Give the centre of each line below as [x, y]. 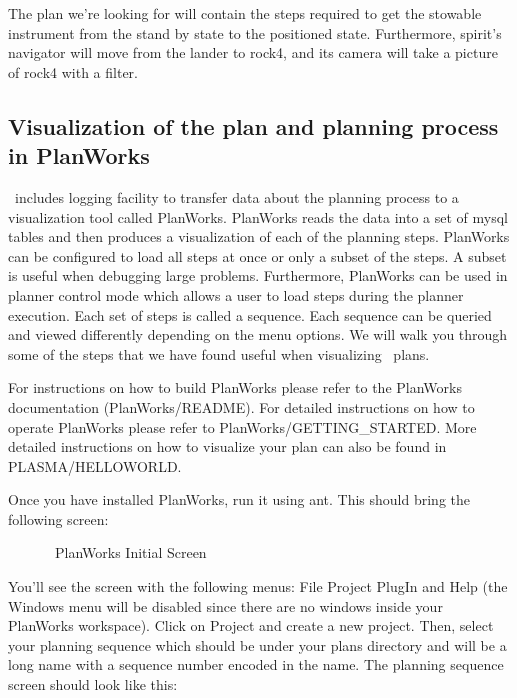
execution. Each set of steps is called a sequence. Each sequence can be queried [250, 314]
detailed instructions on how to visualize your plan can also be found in [227, 446]
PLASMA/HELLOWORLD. [95, 465]
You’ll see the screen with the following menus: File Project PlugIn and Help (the [258, 586]
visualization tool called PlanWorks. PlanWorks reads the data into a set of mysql [258, 216]
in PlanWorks [79, 155]
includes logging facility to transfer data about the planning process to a [236, 196]
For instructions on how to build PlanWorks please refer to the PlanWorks [235, 387]
